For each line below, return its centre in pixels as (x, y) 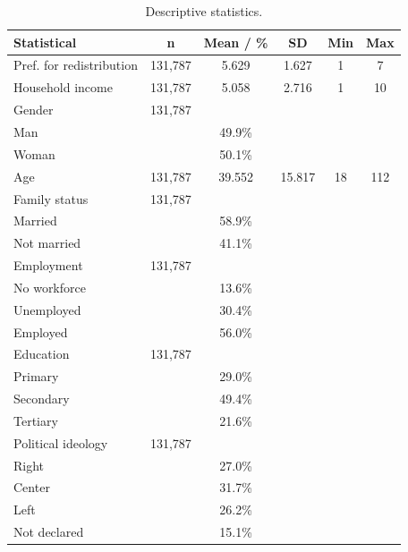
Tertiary (36, 420)
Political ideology (61, 442)
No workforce (50, 287)
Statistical (45, 42)
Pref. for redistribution (76, 65)
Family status (51, 198)
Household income (63, 87)
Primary (36, 376)
